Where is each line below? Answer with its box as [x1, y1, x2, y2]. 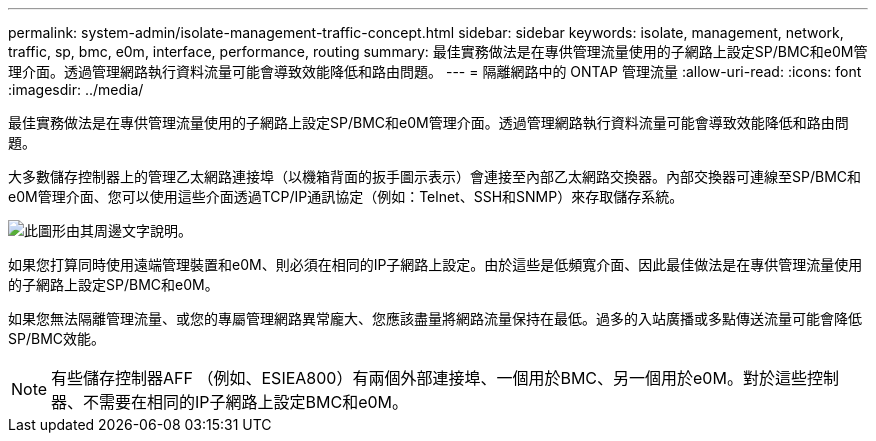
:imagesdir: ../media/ [8, 81, 144, 98]
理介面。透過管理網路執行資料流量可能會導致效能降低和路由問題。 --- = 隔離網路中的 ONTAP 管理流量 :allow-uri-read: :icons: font [8, 63, 862, 80]
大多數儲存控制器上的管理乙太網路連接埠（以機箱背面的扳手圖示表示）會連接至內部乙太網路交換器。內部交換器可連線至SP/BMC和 [8, 168, 861, 185]
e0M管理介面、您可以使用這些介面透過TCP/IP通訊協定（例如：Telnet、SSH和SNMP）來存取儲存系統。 [8, 188, 684, 205]
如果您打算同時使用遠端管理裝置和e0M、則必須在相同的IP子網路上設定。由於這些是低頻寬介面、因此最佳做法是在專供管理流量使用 [8, 256, 863, 273]
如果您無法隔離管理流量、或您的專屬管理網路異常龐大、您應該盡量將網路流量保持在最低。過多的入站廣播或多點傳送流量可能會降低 [8, 310, 862, 327]
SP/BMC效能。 [8, 330, 106, 347]
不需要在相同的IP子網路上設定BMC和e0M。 [83, 392, 409, 412]
